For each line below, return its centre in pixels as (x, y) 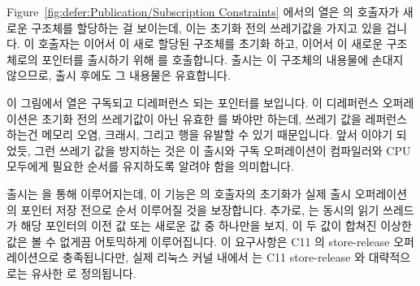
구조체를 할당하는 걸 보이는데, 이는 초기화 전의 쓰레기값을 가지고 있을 (207, 27)
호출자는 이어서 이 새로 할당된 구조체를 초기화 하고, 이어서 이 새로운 (210, 43)
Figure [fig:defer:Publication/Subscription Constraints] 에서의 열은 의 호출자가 (203, 11)
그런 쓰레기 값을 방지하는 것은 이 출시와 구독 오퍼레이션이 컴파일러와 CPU (223, 150)
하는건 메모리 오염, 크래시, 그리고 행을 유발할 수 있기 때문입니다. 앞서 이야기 (200, 134)
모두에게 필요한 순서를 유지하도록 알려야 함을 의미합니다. (150, 166)
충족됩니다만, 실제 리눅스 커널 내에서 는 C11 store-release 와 (214, 257)
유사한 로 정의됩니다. (84, 273)
